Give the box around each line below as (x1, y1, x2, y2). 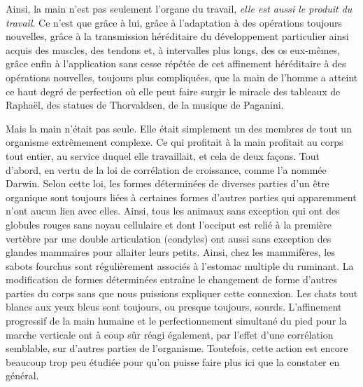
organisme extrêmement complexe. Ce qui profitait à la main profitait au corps (6, 135, 343, 149)
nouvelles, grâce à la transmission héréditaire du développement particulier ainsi (6, 29, 349, 43)
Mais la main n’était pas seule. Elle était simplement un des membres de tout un (6, 121, 352, 135)
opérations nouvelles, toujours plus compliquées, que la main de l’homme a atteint (6, 69, 358, 84)
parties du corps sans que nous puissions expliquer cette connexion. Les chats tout (6, 285, 358, 300)
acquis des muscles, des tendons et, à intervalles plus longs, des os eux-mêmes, (6, 42, 341, 57)
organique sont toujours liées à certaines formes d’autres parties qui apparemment (6, 189, 357, 204)
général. (6, 368, 39, 383)
